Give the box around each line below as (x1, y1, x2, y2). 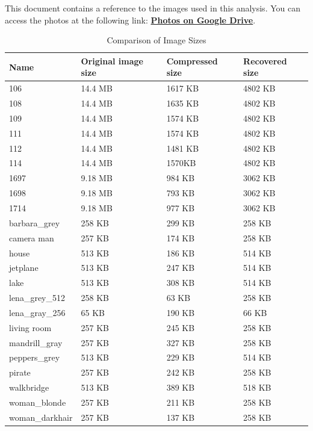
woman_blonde (9, 395, 66, 408)
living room (9, 321, 52, 333)
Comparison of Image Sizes (107, 34, 206, 46)
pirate (9, 366, 31, 379)
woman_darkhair (9, 411, 73, 423)
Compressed (166, 54, 218, 67)
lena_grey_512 (9, 291, 65, 304)
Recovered (243, 54, 287, 67)
